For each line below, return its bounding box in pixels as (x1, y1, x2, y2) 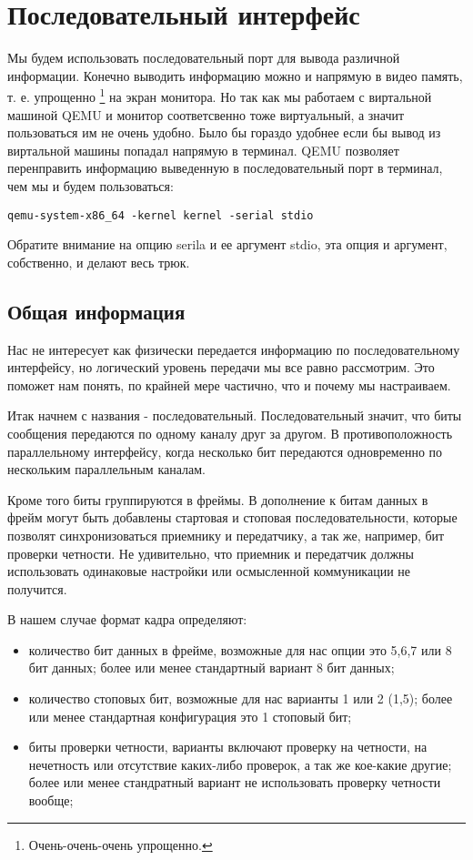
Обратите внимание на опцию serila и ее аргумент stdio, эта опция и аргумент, (7, 235, 448, 254)
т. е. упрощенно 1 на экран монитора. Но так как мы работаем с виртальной (7, 85, 432, 106)
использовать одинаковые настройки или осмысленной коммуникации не (7, 562, 411, 581)
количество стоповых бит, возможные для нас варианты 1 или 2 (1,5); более (28, 689, 453, 708)
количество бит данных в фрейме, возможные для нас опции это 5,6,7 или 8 (28, 640, 452, 659)
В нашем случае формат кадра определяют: (7, 610, 247, 629)
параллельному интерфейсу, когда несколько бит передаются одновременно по (7, 441, 443, 460)
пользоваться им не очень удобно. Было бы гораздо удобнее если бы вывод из (7, 123, 441, 142)
